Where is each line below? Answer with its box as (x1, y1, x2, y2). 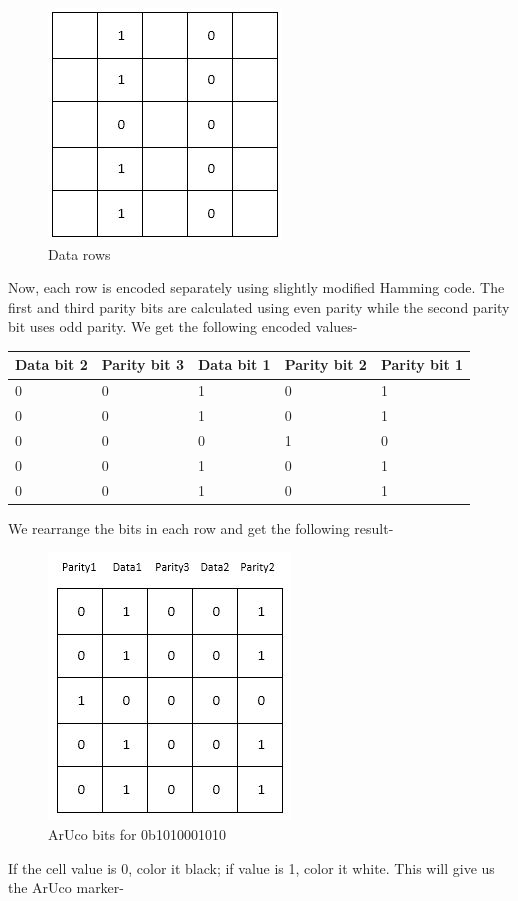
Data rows (48, 243, 111, 264)
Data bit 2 (15, 354, 88, 375)
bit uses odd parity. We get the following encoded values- (8, 316, 358, 337)
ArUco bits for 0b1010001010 (48, 823, 226, 844)
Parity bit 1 (380, 354, 464, 375)
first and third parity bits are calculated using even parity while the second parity (8, 296, 510, 317)
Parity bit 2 (284, 354, 367, 375)
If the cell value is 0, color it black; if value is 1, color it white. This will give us (8, 857, 495, 878)
